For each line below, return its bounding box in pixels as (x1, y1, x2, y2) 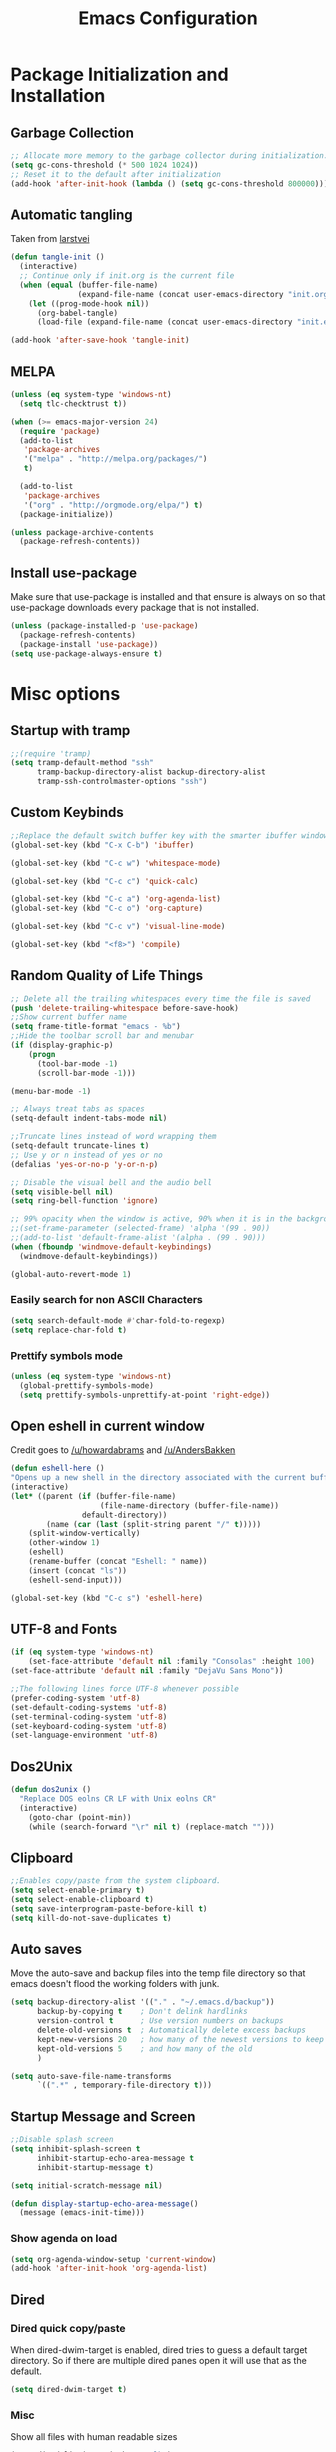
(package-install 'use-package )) (19, 639, 159, 649)
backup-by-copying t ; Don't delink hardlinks (36, 2007, 248, 2017)
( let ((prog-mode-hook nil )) (28, 298, 150, 309)
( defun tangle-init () (10, 252, 105, 262)
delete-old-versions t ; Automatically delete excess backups (36, 2025, 307, 2036)
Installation (10, 85, 106, 107)
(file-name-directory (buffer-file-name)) (99, 1500, 280, 1511)
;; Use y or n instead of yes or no (10, 1150, 163, 1160)
